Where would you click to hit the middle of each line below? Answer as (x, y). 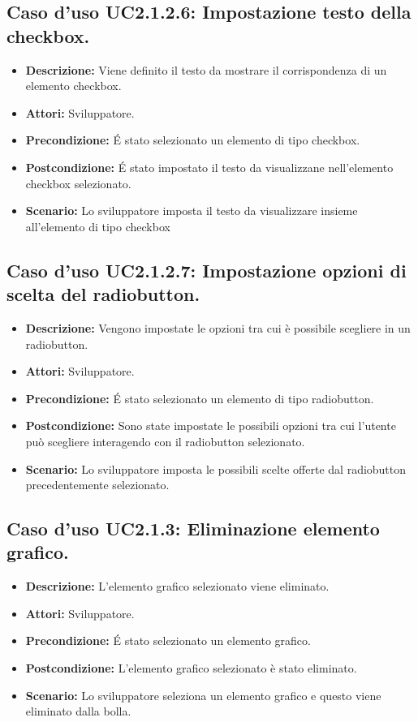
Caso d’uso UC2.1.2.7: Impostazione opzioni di (207, 270)
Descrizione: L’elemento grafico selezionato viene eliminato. (177, 586)
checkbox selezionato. (78, 183)
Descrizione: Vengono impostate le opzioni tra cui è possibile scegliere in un (218, 327)
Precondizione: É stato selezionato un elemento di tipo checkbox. (193, 140)
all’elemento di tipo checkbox (98, 226)
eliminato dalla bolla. (78, 711)
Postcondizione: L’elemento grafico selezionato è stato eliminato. (191, 668)
